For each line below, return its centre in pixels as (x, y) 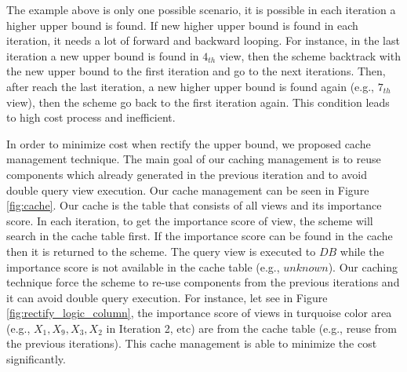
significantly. (36, 359)
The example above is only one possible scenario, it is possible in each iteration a (201, 9)
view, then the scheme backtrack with (310, 55)
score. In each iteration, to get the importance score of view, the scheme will (190, 220)
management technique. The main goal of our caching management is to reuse (194, 159)
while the (362, 251)
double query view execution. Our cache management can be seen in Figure (188, 190)
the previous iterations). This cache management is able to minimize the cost (192, 343)
